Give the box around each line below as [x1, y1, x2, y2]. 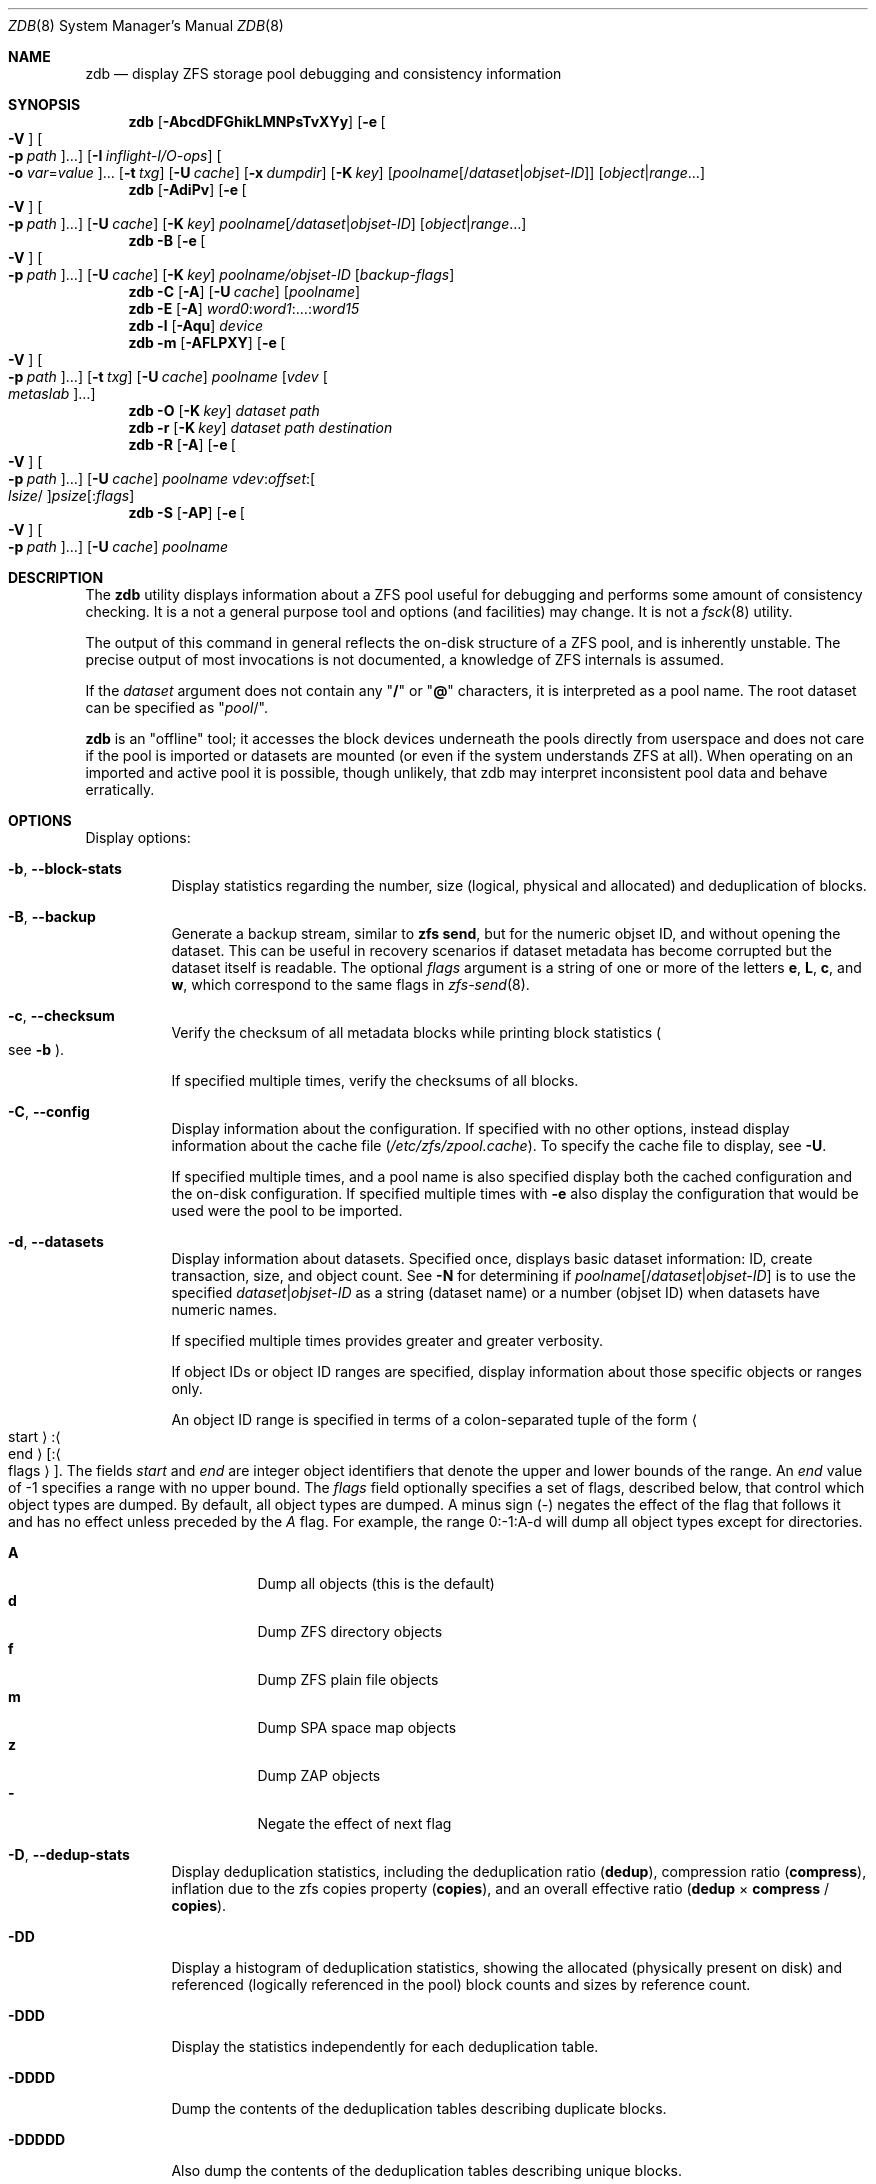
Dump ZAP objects [257, 1767, 381, 1784]
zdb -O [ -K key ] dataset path [128, 402, 320, 419]
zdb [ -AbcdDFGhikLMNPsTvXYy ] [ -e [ [128, 113, 386, 130]
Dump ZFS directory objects [257, 1623, 443, 1640]
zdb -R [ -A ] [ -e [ [128, 436, 236, 453]
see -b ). [8, 1041, 65, 1058]
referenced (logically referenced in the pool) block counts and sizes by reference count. [171, 1976, 751, 1993]
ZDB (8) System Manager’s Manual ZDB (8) [8, 17, 284, 34]
